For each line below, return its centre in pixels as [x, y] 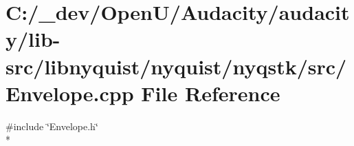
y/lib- [33, 39]
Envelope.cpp [70, 93]
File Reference [211, 93]
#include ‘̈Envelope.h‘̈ [52, 126]
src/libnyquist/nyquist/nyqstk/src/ [176, 66]
